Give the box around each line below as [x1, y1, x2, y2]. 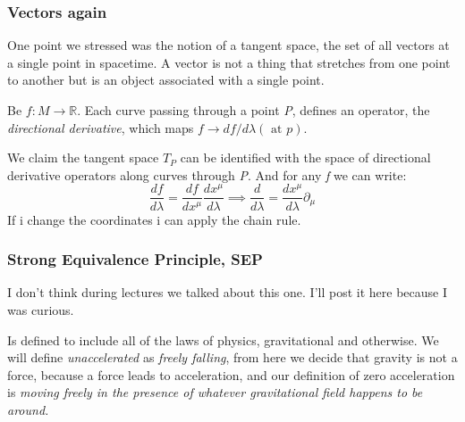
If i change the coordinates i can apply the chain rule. [7, 210, 301, 228]
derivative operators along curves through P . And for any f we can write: [7, 165, 407, 184]
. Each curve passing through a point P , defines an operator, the [77, 101, 430, 119]
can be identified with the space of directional [180, 148, 431, 167]
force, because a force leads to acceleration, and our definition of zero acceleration [7, 365, 455, 384]
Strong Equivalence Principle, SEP [7, 248, 263, 270]
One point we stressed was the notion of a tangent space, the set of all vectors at [7, 36, 450, 54]
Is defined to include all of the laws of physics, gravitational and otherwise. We [7, 330, 439, 349]
